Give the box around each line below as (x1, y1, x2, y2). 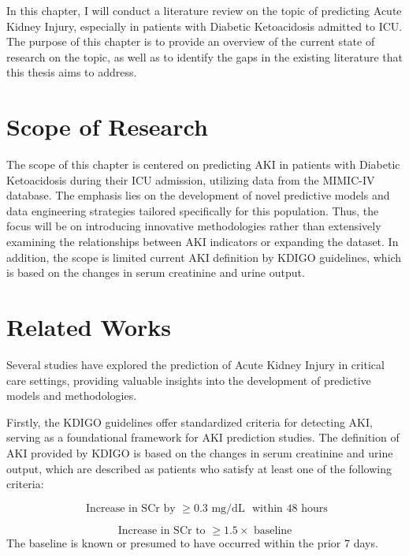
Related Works (6, 311, 172, 343)
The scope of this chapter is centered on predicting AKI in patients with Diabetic (6, 156, 400, 173)
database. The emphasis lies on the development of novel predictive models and (6, 187, 390, 203)
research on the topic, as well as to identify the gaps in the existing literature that (6, 48, 403, 65)
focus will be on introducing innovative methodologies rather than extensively (6, 218, 381, 234)
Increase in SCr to (117, 524, 206, 536)
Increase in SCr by (85, 502, 176, 514)
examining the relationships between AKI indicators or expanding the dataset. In (6, 233, 399, 250)
